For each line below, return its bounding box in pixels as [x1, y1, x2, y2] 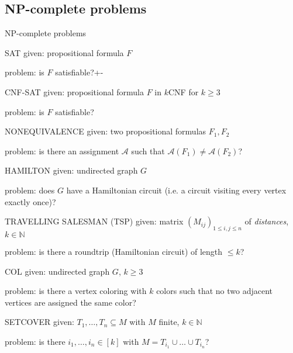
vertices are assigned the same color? [5, 296, 136, 308]
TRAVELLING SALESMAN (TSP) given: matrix [5, 215, 184, 227]
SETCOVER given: [5, 316, 74, 328]
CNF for [168, 85, 199, 98]
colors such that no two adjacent [156, 285, 273, 297]
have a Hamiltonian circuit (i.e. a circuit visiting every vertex [66, 184, 287, 196]
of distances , [244, 215, 289, 227]
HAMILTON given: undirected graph [5, 164, 138, 176]
